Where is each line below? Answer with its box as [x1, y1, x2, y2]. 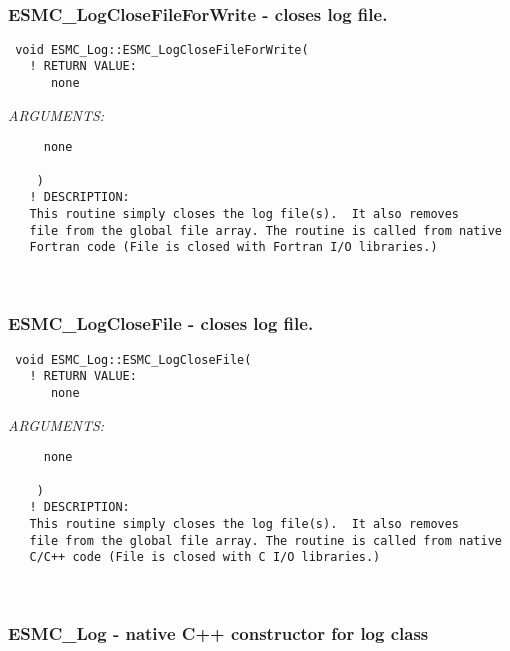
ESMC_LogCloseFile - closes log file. [8, 311, 314, 336]
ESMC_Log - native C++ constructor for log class [8, 621, 429, 646]
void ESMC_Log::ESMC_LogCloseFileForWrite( [15, 42, 309, 57]
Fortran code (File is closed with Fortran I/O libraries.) [29, 240, 438, 255]
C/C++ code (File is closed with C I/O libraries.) [29, 550, 381, 565]
